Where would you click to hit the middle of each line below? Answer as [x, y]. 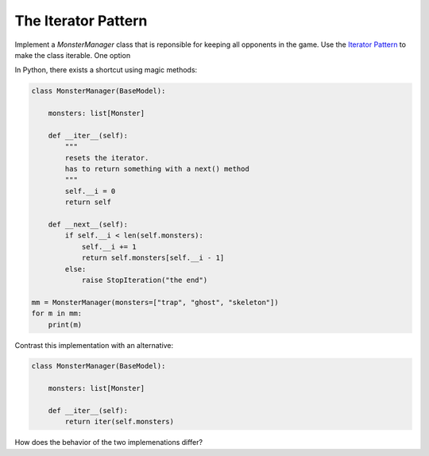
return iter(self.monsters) [120, 422]
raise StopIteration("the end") [145, 280]
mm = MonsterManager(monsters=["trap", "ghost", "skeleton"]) [155, 302]
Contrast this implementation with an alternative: [94, 345]
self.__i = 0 [90, 191]
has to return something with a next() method [157, 169]
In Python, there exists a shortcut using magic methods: [106, 70]
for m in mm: [57, 313]
